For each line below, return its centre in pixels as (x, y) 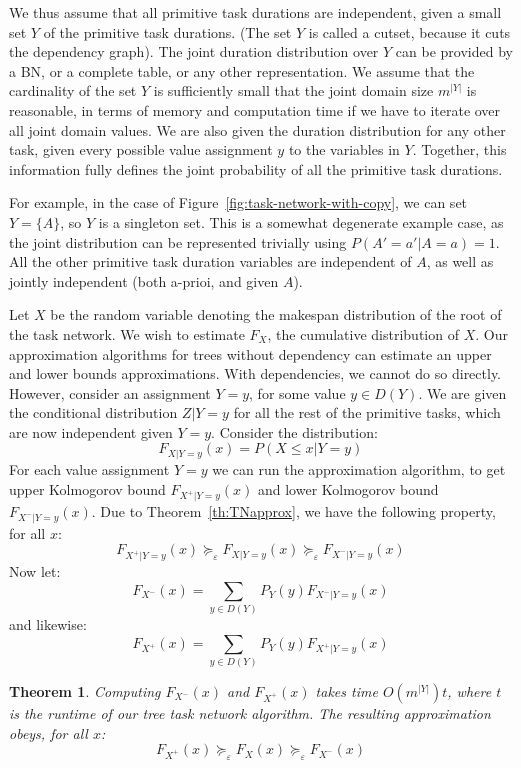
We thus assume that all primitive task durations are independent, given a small (255, 12)
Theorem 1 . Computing (85, 690)
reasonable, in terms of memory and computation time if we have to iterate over (255, 109)
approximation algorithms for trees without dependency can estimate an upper (250, 353)
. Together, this (459, 149)
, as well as (460, 261)
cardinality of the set (73, 90)
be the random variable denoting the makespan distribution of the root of (276, 314)
